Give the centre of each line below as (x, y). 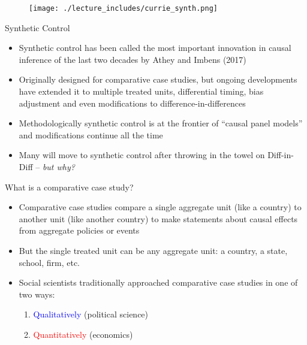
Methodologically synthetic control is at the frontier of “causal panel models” (161, 123)
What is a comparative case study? (69, 187)
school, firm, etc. (49, 262)
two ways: (37, 294)
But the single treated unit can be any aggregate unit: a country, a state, (153, 250)
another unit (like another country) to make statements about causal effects (158, 218)
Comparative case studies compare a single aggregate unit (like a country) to (160, 207)
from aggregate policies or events (79, 230)
